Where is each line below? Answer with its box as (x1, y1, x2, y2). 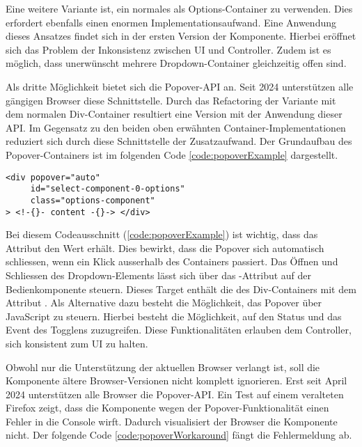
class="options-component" (30, 195, 155, 205)
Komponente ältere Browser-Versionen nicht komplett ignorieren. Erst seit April (6, 373, 347, 388)
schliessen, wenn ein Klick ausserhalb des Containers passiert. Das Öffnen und (6, 254, 338, 269)
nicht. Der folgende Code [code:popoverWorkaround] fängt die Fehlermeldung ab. (6, 428, 352, 442)
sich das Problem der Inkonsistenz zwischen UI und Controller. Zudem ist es (6, 42, 331, 56)
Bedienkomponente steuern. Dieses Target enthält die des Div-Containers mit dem (6, 281, 356, 296)
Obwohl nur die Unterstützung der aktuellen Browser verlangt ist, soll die (6, 359, 320, 374)
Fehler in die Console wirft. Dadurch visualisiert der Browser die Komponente (6, 414, 338, 428)
